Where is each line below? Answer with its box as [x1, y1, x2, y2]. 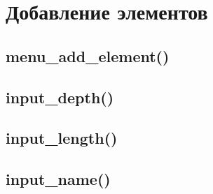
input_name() [6, 168, 111, 190]
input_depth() [6, 86, 114, 107]
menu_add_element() [6, 45, 170, 66]
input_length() [6, 127, 118, 149]
